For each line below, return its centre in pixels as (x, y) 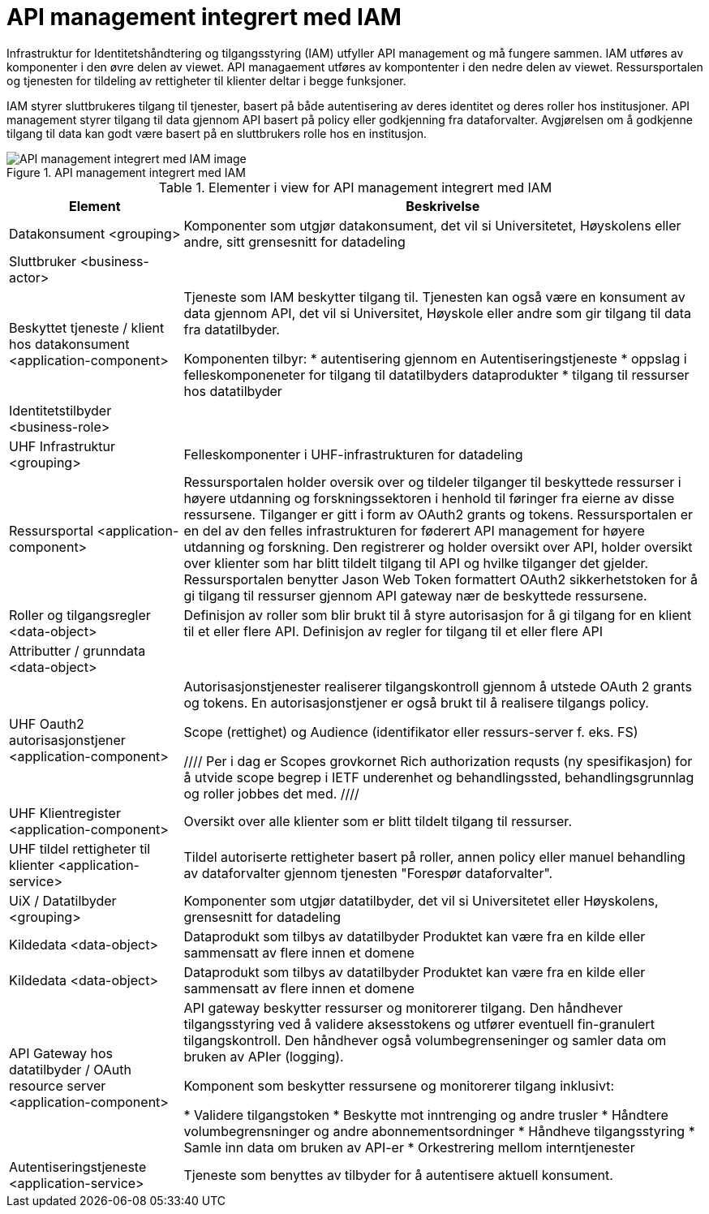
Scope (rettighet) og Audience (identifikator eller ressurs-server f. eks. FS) (411, 732)
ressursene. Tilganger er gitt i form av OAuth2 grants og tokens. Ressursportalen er (438, 514)
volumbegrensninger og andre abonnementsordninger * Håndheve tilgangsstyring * (439, 1131)
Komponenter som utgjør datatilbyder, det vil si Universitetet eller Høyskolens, (421, 900)
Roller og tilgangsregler (80, 615)
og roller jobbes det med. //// (271, 793)
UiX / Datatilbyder (63, 900)
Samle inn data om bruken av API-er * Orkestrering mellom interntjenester (409, 1147)
